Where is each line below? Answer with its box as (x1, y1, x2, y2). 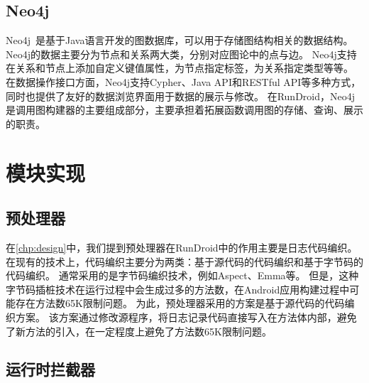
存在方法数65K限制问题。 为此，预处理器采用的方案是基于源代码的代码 (15, 296, 345, 311)
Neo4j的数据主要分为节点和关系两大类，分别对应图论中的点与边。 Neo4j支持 (6, 46, 357, 61)
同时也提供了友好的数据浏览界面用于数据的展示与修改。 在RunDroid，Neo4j (6, 88, 355, 103)
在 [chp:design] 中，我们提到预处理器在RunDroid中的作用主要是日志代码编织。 (6, 239, 358, 254)
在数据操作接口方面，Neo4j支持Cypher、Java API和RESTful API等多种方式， (6, 74, 361, 89)
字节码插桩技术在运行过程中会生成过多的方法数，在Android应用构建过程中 (6, 281, 350, 296)
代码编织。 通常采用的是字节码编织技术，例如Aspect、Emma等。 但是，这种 (6, 268, 359, 283)
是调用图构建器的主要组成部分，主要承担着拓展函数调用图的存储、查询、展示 (6, 102, 363, 117)
